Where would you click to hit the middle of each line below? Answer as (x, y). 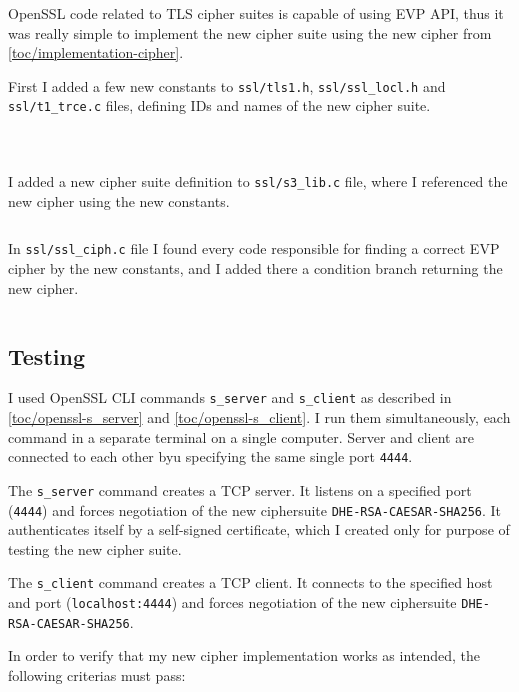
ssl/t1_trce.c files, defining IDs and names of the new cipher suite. (219, 105)
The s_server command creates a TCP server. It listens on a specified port (240, 489)
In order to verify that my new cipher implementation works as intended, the (244, 655)
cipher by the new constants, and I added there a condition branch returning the (255, 268)
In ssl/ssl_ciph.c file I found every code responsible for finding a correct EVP (254, 248)
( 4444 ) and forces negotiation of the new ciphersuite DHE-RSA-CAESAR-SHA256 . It (255, 509)
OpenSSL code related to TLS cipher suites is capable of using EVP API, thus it (256, 13)
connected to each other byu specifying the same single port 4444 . (210, 456)
